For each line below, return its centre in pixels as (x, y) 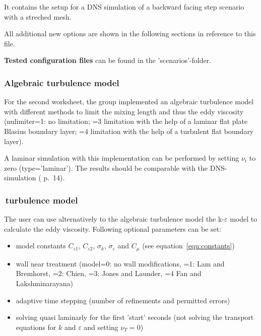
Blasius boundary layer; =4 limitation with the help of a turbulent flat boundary (129, 131)
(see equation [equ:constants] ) (188, 246)
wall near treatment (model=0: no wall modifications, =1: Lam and (120, 263)
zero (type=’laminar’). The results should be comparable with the (106, 167)
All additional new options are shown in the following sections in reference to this (130, 33)
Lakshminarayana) (44, 283)
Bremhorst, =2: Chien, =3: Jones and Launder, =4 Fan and (109, 273)
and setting (101, 327)
